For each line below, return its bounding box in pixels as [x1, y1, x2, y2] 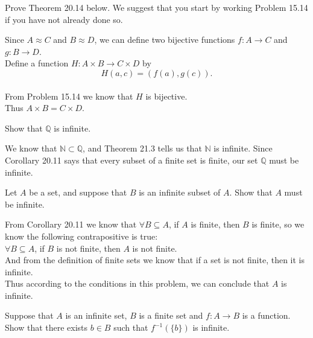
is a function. [242, 309, 291, 322]
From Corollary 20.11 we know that [5, 218, 137, 231]
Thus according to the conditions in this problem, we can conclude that [5, 277, 270, 290]
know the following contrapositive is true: [5, 229, 158, 242]
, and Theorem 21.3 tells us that [83, 142, 202, 155]
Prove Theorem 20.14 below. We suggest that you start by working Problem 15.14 [5, 1, 308, 13]
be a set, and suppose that [29, 186, 127, 199]
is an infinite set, [65, 309, 127, 322]
